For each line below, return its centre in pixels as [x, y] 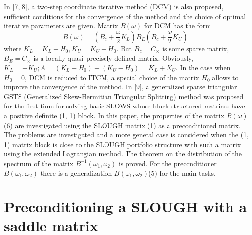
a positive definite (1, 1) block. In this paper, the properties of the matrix [114, 115]
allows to [225, 77]
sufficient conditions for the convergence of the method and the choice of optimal [125, 16]
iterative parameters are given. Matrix [61, 26]
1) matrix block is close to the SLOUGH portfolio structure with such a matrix [123, 144]
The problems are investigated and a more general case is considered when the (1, [126, 135]
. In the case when [203, 67]
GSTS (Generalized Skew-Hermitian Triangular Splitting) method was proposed [124, 96]
